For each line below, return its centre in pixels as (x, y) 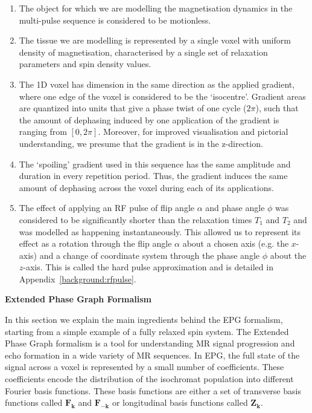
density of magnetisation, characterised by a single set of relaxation (143, 52)
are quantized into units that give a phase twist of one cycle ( (133, 108)
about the (288, 255)
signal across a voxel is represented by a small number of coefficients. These (145, 367)
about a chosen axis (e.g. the (236, 243)
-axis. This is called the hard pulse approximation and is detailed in (148, 267)
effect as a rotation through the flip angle (95, 243)
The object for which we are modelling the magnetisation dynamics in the (156, 8)
